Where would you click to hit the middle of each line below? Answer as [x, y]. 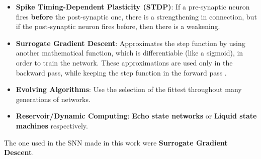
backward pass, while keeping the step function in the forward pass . [121, 72]
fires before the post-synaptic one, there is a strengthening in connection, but [136, 16]
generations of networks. [53, 99]
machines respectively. [52, 125]
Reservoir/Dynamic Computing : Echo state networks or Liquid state [136, 116]
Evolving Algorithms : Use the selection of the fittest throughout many [129, 89]
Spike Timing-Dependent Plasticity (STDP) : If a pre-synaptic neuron [133, 6]
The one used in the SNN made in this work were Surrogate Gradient [116, 142]
